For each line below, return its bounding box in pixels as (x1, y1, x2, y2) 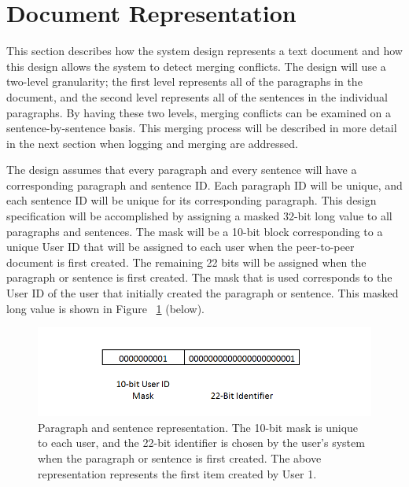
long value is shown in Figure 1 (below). (6, 300, 205, 316)
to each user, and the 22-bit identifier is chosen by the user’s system (38, 434, 365, 451)
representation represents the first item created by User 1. (38, 465, 317, 481)
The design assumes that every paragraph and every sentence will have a (6, 161, 357, 178)
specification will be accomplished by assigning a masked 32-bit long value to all (6, 208, 392, 224)
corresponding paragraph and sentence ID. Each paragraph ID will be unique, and (6, 176, 403, 193)
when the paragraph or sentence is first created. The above (38, 449, 322, 466)
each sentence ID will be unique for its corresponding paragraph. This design (6, 192, 377, 208)
